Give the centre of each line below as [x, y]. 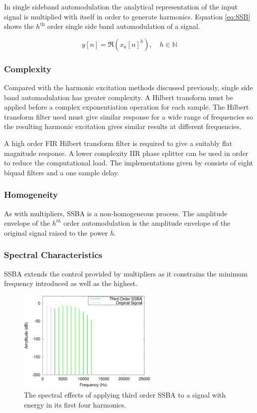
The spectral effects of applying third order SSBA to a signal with [125, 394]
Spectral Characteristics [53, 255]
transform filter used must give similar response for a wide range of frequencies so [128, 116]
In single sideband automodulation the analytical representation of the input [121, 6]
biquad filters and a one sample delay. [62, 172]
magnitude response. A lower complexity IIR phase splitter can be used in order [126, 153]
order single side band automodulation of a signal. [124, 26]
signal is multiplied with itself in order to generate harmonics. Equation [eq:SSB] [127, 16]
